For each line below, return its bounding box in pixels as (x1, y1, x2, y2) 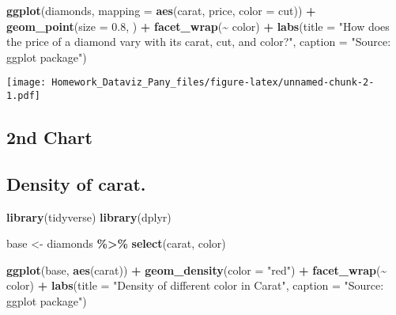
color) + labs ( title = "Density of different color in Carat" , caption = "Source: (6, 277, 384, 294)
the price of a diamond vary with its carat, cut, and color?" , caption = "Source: (6, 33, 391, 50)
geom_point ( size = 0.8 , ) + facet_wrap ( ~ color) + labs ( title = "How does (6, 17, 390, 34)
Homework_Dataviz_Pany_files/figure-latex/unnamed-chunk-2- (51, 77, 375, 89)
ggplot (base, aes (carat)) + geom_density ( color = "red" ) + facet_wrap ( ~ (6, 261, 387, 278)
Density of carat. (6, 171, 146, 195)
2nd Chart (6, 125, 92, 150)
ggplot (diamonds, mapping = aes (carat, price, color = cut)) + (6, 2, 316, 18)
